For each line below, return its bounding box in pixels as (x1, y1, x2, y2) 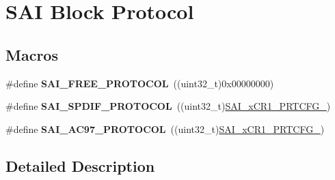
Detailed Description (5, 155, 155, 176)
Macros (5, 44, 58, 65)
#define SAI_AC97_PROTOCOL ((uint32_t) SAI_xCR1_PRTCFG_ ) (5, 121, 325, 136)
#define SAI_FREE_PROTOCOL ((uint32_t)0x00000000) (5, 76, 274, 90)
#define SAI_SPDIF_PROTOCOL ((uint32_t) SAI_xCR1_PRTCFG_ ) (5, 99, 331, 113)
